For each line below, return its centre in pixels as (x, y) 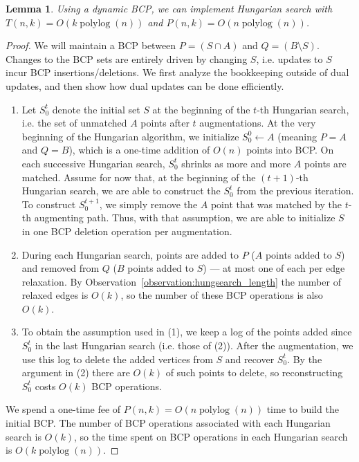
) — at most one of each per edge (274, 268)
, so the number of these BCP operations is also (222, 295)
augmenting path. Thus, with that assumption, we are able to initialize (185, 218)
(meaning (297, 136)
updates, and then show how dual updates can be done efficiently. (145, 85)
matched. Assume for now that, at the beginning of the (139, 177)
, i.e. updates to (289, 58)
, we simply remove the (148, 204)
